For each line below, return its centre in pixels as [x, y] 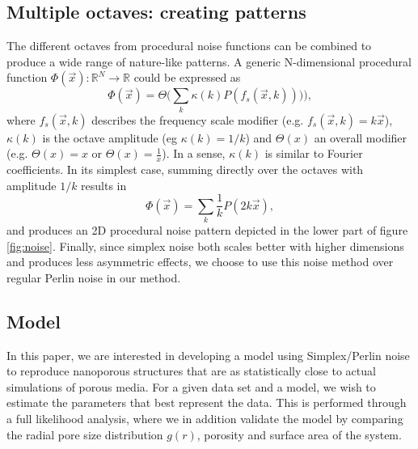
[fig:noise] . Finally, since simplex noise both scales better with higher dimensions [205, 246]
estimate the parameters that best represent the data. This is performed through [207, 402]
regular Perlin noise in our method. [94, 277]
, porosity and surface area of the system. [299, 434]
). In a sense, [194, 153]
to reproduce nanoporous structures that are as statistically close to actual [191, 371]
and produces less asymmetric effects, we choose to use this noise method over [200, 262]
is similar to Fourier [314, 153]
